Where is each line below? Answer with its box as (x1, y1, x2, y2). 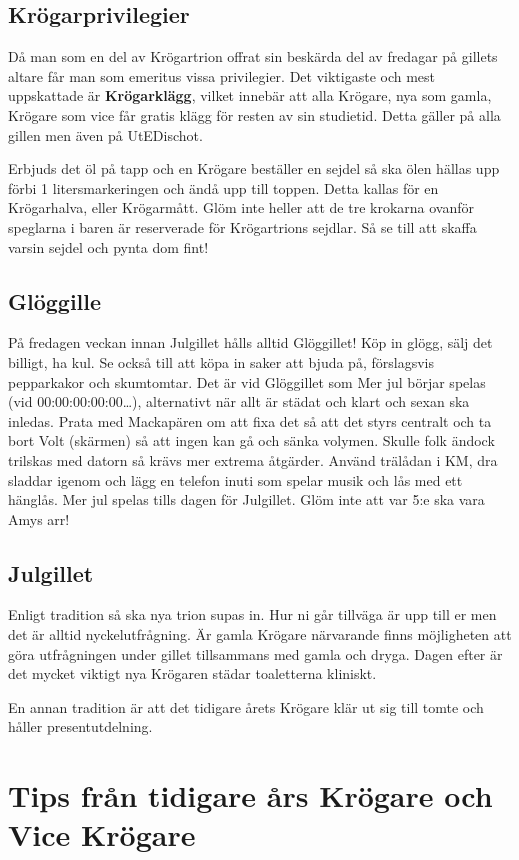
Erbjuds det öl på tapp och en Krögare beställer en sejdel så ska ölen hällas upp (8, 158, 500, 179)
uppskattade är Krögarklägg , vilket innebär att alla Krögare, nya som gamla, (8, 85, 492, 106)
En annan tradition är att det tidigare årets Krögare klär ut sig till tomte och (8, 696, 484, 717)
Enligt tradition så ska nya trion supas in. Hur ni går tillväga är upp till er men (8, 604, 497, 625)
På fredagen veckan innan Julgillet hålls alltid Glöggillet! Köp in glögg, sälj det (8, 332, 493, 353)
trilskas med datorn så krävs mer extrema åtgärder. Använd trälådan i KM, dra (8, 449, 498, 470)
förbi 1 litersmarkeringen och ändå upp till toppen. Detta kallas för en (8, 177, 439, 198)
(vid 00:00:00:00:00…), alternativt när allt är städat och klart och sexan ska (8, 391, 470, 412)
